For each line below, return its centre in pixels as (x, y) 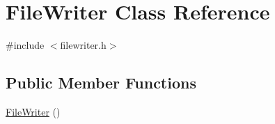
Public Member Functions (101, 83)
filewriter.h (83, 45)
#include (25, 45)
